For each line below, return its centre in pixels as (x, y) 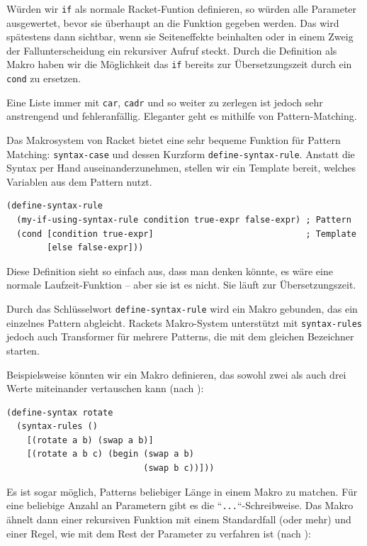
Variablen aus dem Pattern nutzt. (79, 181)
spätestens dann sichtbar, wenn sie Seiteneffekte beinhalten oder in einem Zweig (180, 37)
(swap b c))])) (179, 468)
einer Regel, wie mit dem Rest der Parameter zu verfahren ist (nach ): (159, 533)
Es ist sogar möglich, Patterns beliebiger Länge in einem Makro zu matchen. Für (182, 491)
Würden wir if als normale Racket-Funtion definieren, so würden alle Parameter (182, 9)
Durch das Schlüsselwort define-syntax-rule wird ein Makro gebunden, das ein (182, 308)
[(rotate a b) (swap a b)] (90, 440)
